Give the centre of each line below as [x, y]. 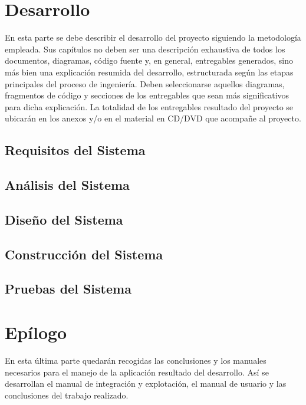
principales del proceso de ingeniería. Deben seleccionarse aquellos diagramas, [145, 83]
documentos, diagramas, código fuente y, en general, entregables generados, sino [149, 60]
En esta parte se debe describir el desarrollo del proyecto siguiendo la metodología [153, 37]
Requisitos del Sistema [75, 150]
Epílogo [36, 332]
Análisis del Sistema [67, 185]
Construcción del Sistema [84, 254]
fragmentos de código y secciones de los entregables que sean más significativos [147, 95]
